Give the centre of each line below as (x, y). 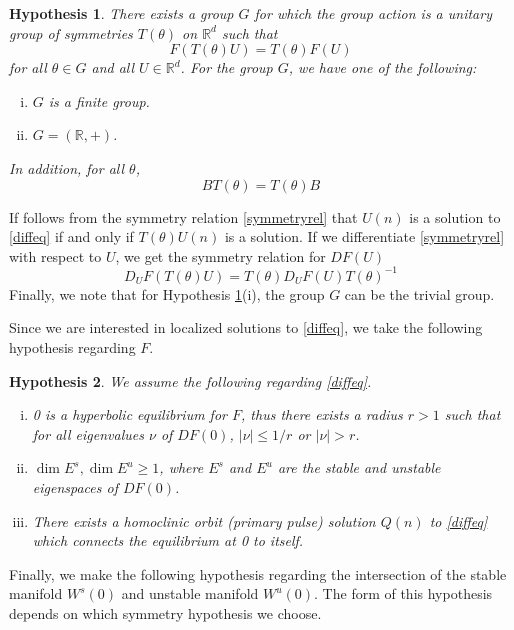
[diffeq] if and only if (71, 236)
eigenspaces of (75, 487)
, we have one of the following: (382, 67)
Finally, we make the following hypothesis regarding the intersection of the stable (258, 573)
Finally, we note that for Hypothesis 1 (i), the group (167, 293)
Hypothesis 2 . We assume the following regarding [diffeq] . (190, 380)
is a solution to (455, 216)
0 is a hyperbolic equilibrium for (129, 414)
